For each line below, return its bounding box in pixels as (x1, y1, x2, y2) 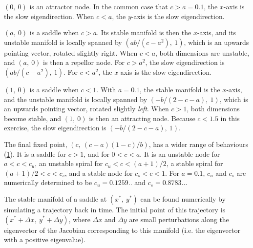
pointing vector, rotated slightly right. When (4, 47, 138, 58)
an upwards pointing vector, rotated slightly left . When (4, 103, 169, 114)
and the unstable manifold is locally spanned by (4, 94, 148, 104)
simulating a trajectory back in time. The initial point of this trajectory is (4, 204, 226, 214)
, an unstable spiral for (35, 158, 103, 168)
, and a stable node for (64, 167, 133, 178)
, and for (84, 148, 109, 159)
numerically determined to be (4, 177, 92, 187)
